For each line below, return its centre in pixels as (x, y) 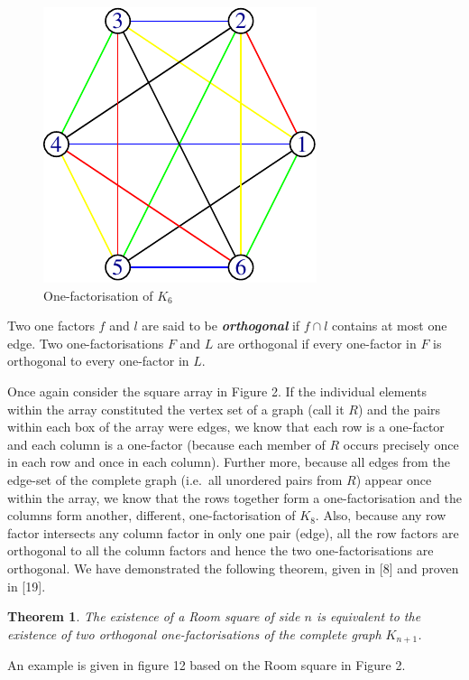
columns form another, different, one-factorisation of (152, 515)
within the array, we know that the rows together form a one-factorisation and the (234, 497)
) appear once (394, 479)
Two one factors (51, 326)
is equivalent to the (368, 616)
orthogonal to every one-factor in (98, 361)
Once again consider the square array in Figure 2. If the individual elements (217, 391)
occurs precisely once (401, 444)
